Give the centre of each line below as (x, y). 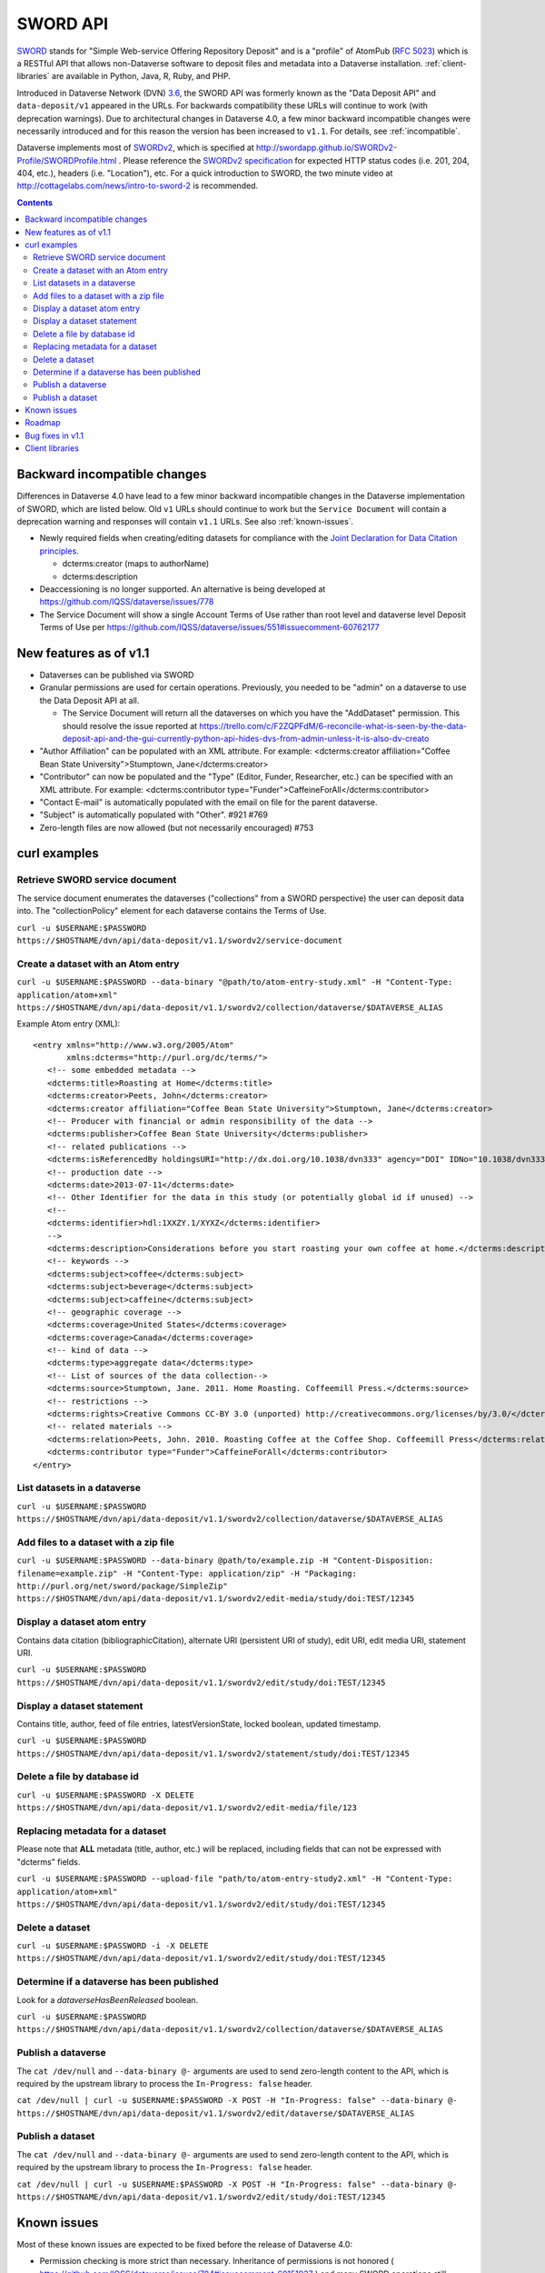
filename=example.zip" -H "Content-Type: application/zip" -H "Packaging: (187, 1573)
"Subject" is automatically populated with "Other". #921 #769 (154, 815)
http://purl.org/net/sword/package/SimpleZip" (122, 1586)
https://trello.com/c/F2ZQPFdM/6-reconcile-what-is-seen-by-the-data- (333, 726)
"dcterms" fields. (49, 1862)
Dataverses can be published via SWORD (117, 675)
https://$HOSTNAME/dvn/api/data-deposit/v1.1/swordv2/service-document (180, 941)
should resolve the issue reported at (130, 726)
